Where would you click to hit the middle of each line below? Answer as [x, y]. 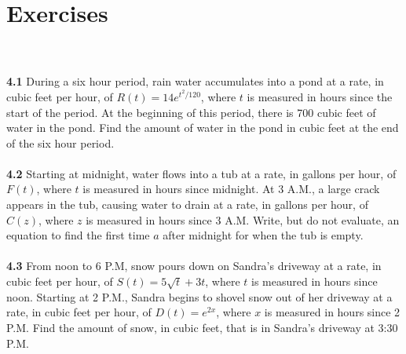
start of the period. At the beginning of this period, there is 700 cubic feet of [191, 112]
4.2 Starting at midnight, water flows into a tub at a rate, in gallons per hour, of [201, 173]
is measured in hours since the [320, 96]
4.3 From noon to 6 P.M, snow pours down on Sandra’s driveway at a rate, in [194, 266]
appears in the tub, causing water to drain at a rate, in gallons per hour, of [187, 204]
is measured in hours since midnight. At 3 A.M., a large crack [231, 189]
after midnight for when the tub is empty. [263, 235]
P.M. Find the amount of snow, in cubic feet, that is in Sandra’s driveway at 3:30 [202, 327]
